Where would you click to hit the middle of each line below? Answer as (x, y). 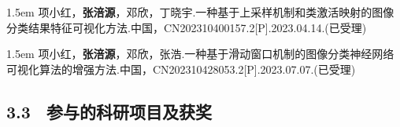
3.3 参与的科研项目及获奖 (109, 111)
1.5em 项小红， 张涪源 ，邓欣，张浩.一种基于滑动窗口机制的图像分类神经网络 (200, 54)
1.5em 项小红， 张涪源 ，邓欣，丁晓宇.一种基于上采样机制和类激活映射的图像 (200, 12)
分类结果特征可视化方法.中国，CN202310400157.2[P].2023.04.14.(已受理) (187, 27)
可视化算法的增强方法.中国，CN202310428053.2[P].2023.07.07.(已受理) (181, 69)
